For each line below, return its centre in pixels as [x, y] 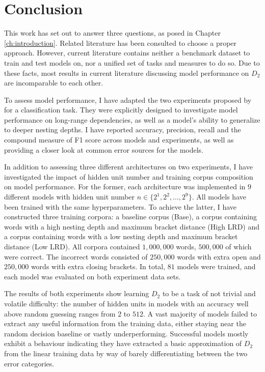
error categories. [29, 363]
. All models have [219, 197]
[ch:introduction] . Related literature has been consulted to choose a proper [121, 42]
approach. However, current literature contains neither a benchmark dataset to [127, 53]
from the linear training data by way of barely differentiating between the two [126, 353]
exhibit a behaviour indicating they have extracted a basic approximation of [123, 343]
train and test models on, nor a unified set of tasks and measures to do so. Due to [132, 62]
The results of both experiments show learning [77, 293]
